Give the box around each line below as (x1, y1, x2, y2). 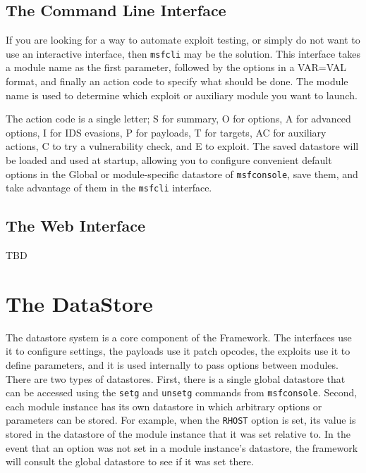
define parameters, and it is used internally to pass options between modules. (6, 358, 338, 372)
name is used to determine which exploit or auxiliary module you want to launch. (6, 87, 358, 102)
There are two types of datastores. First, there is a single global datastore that (6, 371, 346, 386)
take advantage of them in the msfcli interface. (6, 180, 212, 195)
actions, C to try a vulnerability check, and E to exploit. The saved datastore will (6, 139, 359, 153)
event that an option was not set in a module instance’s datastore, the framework (6, 440, 358, 455)
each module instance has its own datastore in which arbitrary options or (6, 398, 322, 413)
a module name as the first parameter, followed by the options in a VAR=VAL (6, 60, 346, 75)
